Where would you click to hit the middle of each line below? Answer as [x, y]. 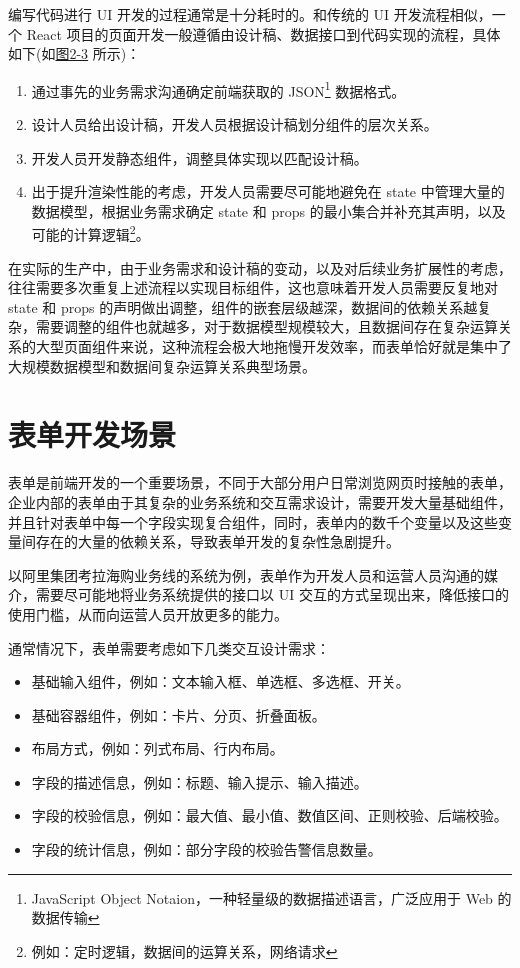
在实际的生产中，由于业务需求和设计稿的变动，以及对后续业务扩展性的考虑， [260, 267]
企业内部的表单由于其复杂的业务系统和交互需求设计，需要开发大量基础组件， [260, 501]
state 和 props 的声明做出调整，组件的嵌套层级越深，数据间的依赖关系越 [243, 306]
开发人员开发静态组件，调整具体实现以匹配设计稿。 [199, 157]
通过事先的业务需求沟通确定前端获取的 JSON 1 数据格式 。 [218, 89]
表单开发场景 [92, 434]
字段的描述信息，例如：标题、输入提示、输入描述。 [199, 781]
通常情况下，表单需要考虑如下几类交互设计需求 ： [169, 647]
